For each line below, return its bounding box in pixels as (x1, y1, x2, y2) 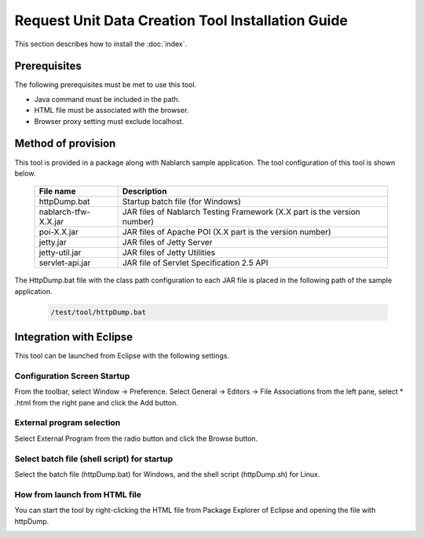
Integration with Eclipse (14, 330, 133, 344)
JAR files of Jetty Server (122, 237, 213, 248)
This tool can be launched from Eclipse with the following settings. (14, 351, 230, 361)
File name (38, 186, 76, 197)
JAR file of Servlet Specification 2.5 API (122, 257, 269, 268)
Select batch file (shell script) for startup (14, 453, 173, 464)
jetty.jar (38, 237, 67, 248)
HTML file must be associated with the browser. (34, 106, 189, 115)
